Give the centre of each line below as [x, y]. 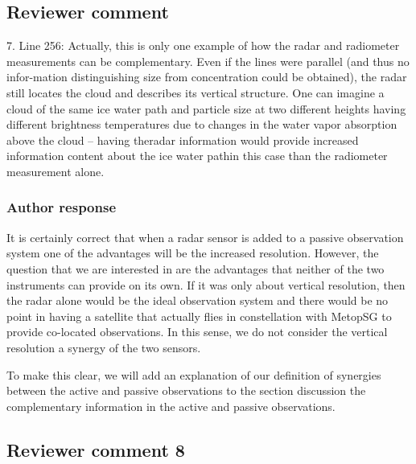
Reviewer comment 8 [96, 449]
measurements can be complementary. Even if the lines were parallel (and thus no [208, 61]
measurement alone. [56, 171]
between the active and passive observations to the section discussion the [186, 390]
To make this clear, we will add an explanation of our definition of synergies [194, 374]
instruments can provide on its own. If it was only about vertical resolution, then [206, 284]
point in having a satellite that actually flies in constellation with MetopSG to [199, 316]
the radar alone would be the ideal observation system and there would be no [198, 300]
